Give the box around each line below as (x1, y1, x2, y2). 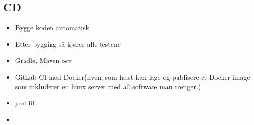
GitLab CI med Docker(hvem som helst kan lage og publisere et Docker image (15, 71, 250, 82)
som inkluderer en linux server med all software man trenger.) (15, 81, 201, 91)
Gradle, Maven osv (15, 55, 72, 65)
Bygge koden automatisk (15, 22, 89, 33)
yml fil (15, 98, 35, 108)
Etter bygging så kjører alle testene (15, 39, 121, 49)
